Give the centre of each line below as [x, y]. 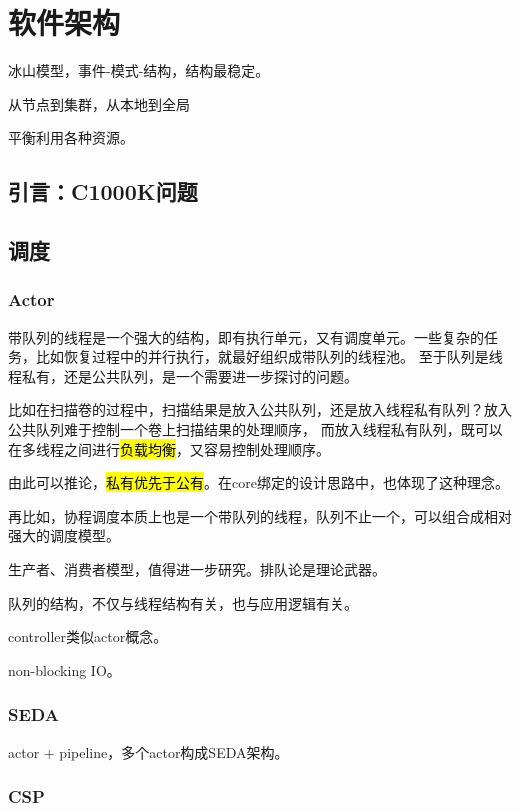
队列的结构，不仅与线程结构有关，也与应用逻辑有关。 [183, 602]
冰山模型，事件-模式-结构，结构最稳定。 [139, 70]
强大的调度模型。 [64, 535]
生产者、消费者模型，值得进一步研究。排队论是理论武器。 [197, 569]
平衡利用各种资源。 [71, 137]
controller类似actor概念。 [88, 636]
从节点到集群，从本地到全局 [99, 103]
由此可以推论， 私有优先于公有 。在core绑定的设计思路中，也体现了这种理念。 [258, 482]
